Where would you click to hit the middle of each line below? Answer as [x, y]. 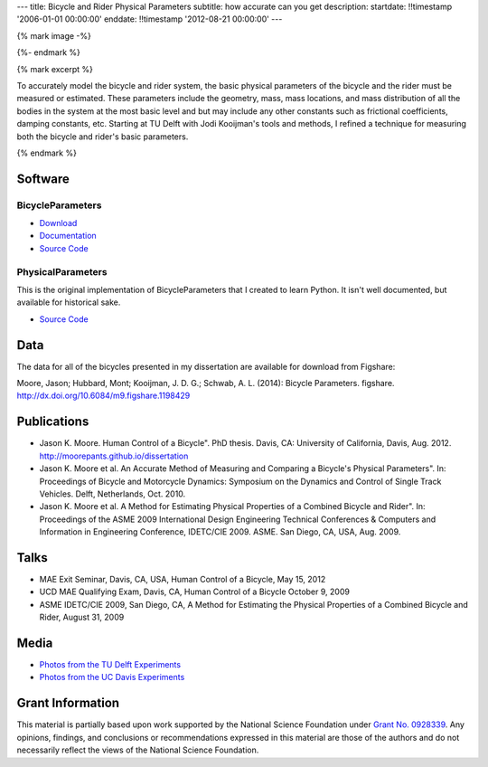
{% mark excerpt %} [55, 69]
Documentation [68, 236]
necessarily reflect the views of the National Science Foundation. [138, 750]
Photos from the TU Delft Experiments [110, 665]
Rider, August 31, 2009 [82, 617]
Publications [53, 422]
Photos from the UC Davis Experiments [112, 677]
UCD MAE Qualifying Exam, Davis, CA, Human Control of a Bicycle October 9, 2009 [194, 592]
